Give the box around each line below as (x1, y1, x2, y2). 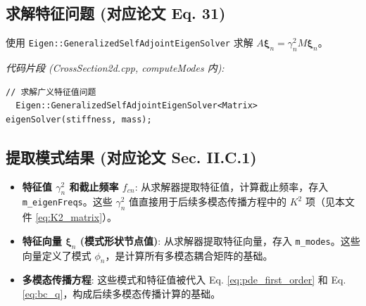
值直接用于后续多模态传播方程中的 (128, 194, 286, 209)
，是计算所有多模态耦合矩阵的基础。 (105, 248, 273, 262)
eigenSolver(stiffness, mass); (6, 114, 152, 125)
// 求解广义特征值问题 (6, 87, 96, 97)
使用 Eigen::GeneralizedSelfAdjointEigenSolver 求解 (6, 35, 253, 50)
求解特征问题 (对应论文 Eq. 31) (6, 2, 226, 24)
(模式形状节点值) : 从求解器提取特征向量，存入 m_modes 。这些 (80, 233, 360, 248)
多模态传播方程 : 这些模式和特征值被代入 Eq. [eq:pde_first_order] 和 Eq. (22, 272, 346, 287)
